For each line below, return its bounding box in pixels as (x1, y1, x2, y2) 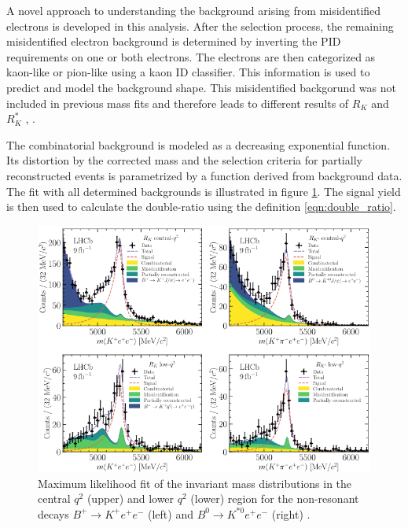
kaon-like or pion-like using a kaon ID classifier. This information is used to (6, 64, 370, 80)
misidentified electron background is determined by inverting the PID (6, 33, 341, 50)
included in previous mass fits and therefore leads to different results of (6, 94, 349, 111)
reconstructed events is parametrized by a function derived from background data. (6, 167, 402, 183)
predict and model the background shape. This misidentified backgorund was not (6, 79, 396, 95)
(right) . (271, 505, 311, 522)
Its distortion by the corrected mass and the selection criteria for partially (6, 152, 362, 168)
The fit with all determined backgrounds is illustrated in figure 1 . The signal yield (6, 183, 401, 199)
